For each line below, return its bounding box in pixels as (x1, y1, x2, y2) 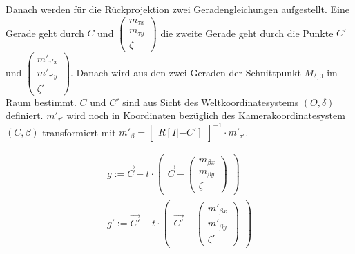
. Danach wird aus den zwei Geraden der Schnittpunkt (70, 65, 301, 79)
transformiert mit (42, 125, 116, 139)
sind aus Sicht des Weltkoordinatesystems (122, 94, 299, 109)
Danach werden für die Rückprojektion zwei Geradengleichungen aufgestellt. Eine (6, 2, 349, 16)
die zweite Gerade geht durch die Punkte (160, 25, 334, 40)
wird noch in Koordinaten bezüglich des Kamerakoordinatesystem (66, 108, 345, 123)
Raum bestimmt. (6, 94, 77, 109)
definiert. (6, 108, 44, 123)
